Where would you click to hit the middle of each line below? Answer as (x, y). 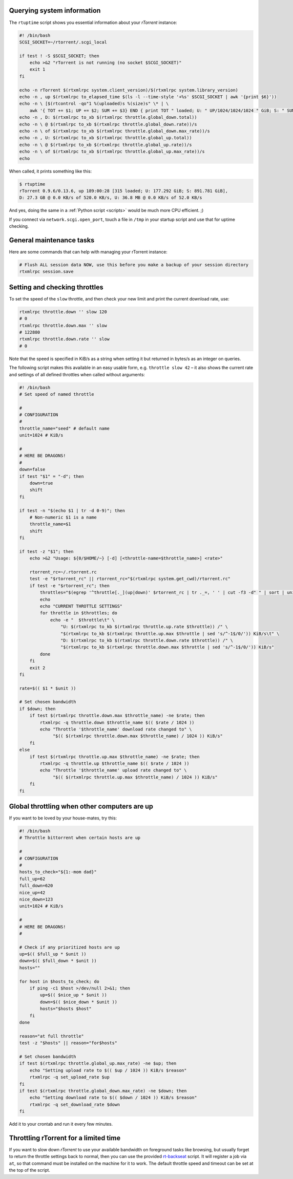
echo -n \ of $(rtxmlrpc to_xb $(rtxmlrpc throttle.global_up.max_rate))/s (112, 152)
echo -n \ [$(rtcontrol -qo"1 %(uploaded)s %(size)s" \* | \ (94, 104)
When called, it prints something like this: (51, 171)
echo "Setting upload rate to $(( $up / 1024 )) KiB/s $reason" (108, 1070)
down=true (41, 483)
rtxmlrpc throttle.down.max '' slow (63, 325)
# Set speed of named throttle (57, 394)
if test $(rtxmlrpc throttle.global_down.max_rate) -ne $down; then (103, 1091)
